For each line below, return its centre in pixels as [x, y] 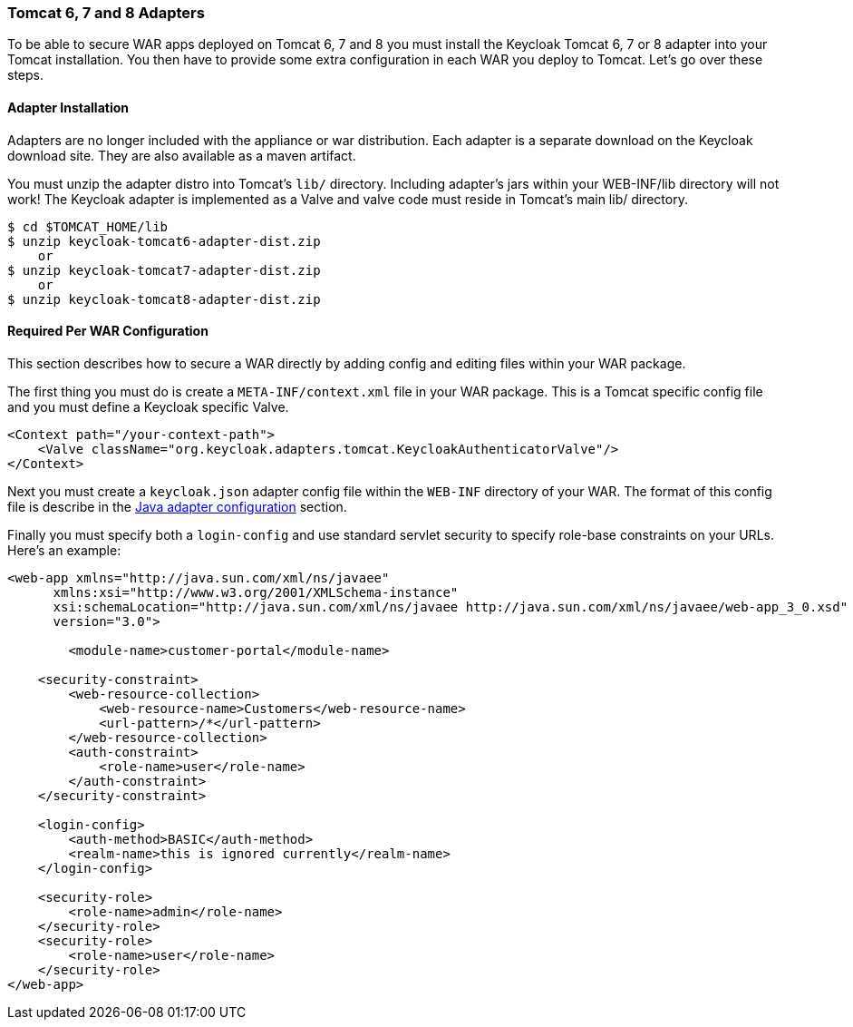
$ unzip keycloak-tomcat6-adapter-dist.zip [164, 241]
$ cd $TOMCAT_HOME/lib [88, 226]
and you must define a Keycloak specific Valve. [148, 406]
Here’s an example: [64, 550]
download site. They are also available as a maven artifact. [182, 155]
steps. [25, 75]
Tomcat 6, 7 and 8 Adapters [106, 13]
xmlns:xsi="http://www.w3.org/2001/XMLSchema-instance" [256, 592]
